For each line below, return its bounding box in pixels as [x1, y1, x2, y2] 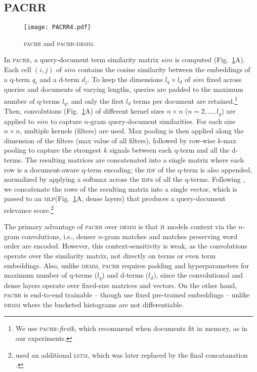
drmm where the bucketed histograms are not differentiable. [4, 299, 184, 309]
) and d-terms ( [102, 270, 149, 280]
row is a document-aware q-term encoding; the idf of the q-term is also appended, [4, 164, 252, 174]
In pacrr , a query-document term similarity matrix [4, 54, 159, 65]
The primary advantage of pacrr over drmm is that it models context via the [4, 221, 236, 232]
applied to [4, 116, 35, 126]
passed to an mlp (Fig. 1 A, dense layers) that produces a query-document [4, 193, 226, 204]
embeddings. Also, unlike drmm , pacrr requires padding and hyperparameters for [4, 260, 250, 270]
